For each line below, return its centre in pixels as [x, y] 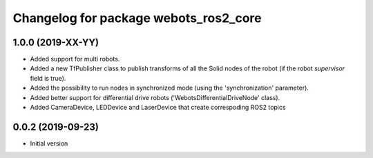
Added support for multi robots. [75, 59]
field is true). [48, 78]
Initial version [49, 143]
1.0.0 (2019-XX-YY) [56, 42]
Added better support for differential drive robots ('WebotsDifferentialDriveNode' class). [155, 97]
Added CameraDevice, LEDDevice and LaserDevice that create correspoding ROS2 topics [158, 108]
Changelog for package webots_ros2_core [137, 18]
